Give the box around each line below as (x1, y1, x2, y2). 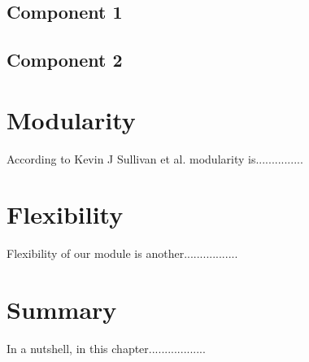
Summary (7, 293, 117, 326)
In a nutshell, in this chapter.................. (7, 340, 206, 357)
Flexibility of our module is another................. (7, 245, 238, 262)
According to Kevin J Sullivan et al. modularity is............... (7, 150, 303, 167)
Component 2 (7, 47, 123, 72)
